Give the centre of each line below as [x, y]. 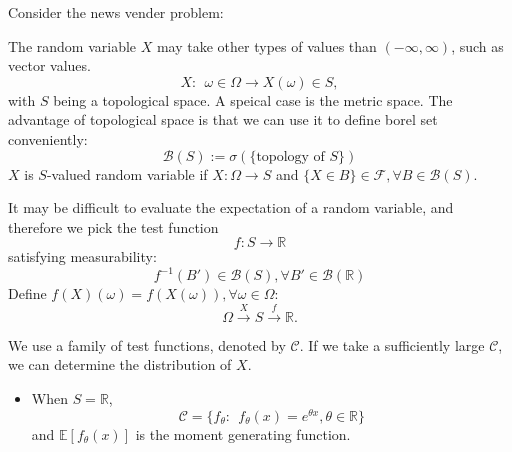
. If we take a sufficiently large [392, 344]
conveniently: [48, 138]
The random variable [72, 45]
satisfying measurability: [82, 256]
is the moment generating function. [243, 433]
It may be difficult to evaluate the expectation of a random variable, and [231, 207]
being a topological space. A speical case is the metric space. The [253, 99]
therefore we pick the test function [113, 226]
